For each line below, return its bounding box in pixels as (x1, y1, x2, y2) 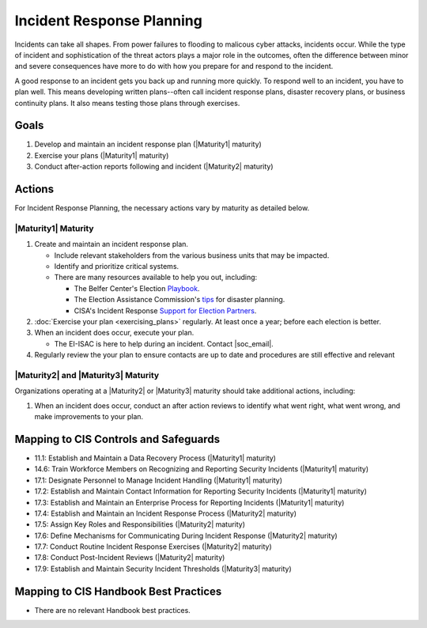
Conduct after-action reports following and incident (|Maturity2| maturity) (34, 162, 274, 172)
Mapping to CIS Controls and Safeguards (14, 432, 221, 446)
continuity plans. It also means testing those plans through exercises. (14, 98, 240, 108)
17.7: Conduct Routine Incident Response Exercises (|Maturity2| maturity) (34, 542, 272, 551)
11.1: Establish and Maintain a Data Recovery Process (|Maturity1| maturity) (34, 453, 277, 463)
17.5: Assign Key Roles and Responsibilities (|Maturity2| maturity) (34, 520, 245, 529)
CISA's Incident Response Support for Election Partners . (74, 305, 257, 316)
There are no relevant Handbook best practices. (34, 605, 191, 615)
